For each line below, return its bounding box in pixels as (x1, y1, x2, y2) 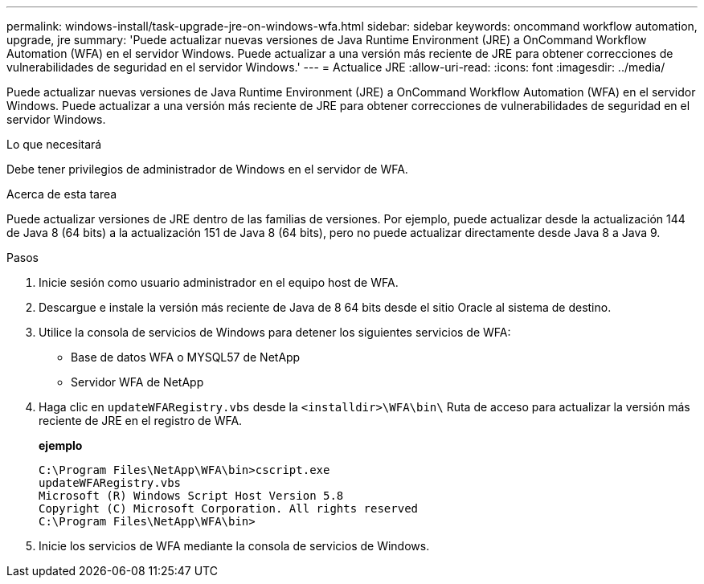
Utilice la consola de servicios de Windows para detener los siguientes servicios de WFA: (39, 325, 511, 339)
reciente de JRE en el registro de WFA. (39, 414, 243, 427)
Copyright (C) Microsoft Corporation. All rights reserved (39, 502, 419, 515)
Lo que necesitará (6, 137, 102, 151)
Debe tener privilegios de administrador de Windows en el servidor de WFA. (6, 162, 408, 176)
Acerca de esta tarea (6, 187, 117, 201)
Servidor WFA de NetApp (71, 375, 204, 389)
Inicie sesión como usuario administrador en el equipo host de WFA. (39, 276, 399, 289)
